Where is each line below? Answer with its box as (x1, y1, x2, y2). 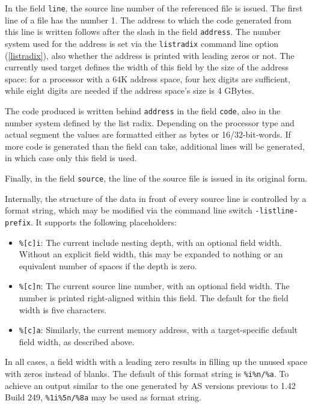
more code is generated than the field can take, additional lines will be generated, (5, 139, 305, 152)
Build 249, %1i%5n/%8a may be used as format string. (5, 391, 201, 403)
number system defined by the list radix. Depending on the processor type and (5, 116, 295, 129)
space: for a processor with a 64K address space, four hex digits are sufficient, (5, 72, 290, 85)
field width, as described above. (19, 335, 135, 347)
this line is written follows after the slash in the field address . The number (5, 25, 281, 38)
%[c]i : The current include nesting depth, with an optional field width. (19, 236, 282, 248)
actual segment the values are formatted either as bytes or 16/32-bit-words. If (5, 128, 291, 141)
